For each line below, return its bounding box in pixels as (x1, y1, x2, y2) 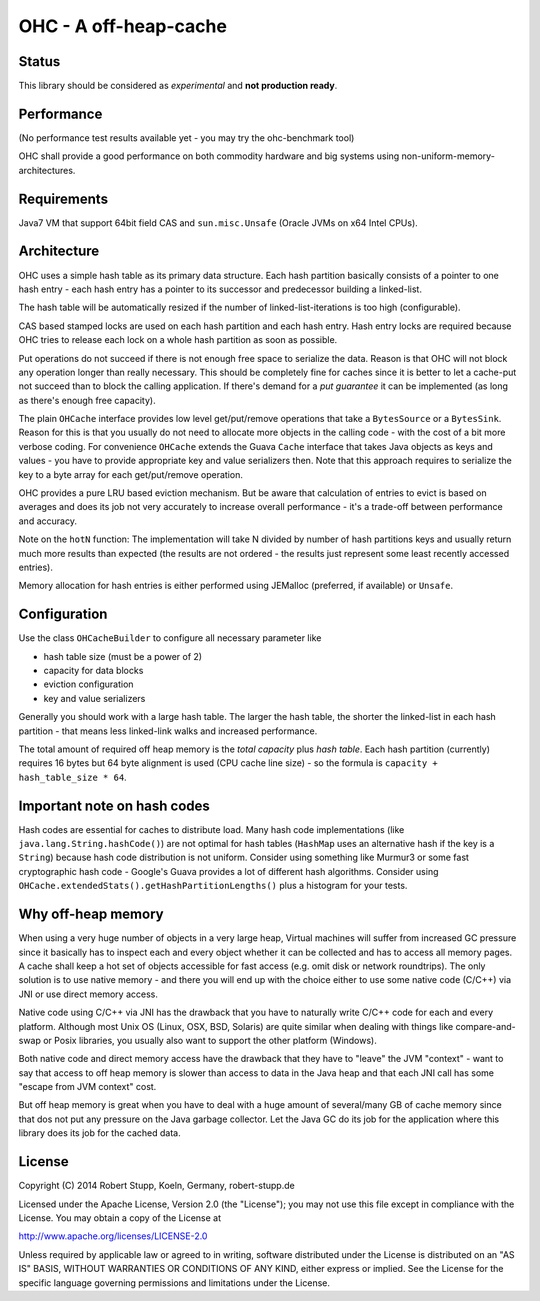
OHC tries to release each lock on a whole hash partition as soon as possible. (18, 334, 338, 346)
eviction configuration (43, 678, 134, 690)
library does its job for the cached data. (18, 1127, 181, 1139)
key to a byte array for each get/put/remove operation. (18, 468, 244, 480)
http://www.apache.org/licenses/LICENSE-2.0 (18, 1230, 208, 1242)
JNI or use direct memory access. (18, 988, 159, 1000)
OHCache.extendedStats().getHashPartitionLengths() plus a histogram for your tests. (18, 880, 408, 892)
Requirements (18, 190, 109, 207)
